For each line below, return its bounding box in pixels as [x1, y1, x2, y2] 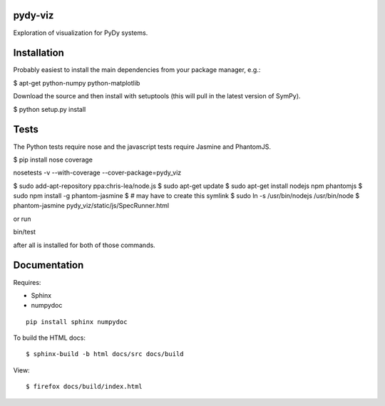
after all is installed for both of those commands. [13, 241, 156, 249]
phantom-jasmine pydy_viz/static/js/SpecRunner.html [13, 202, 170, 210]
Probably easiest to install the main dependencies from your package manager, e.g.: [13, 66, 261, 74]
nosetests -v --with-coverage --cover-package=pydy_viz [13, 168, 182, 177]
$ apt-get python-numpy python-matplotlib [13, 78, 140, 87]
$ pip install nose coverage [13, 155, 93, 164]
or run [13, 214, 31, 223]
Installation [13, 47, 64, 59]
